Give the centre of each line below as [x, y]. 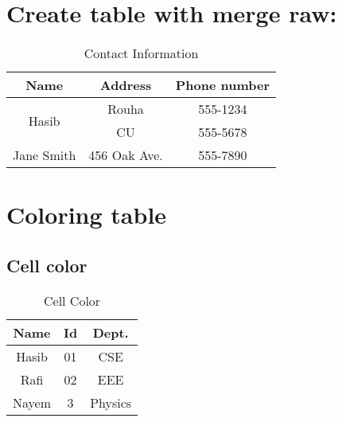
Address [126, 85]
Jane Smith [45, 155]
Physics [111, 402]
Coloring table [87, 215]
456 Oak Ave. [126, 155]
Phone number [222, 85]
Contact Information [141, 53]
